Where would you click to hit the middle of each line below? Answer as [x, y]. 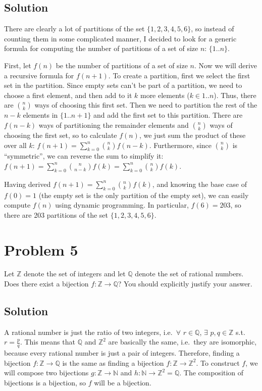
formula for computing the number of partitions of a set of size [101, 48]
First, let [18, 65]
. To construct [218, 362]
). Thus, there [235, 95]
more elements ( [165, 95]
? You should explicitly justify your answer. [185, 284]
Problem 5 [41, 249]
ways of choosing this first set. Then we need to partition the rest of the [146, 105]
